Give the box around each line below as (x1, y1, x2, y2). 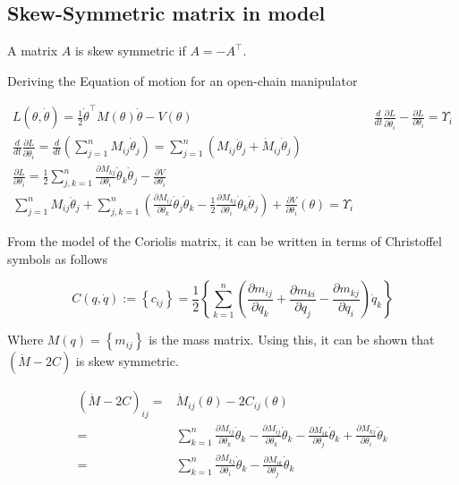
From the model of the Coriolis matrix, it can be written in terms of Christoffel (7, 231, 442, 250)
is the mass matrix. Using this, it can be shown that (149, 330, 435, 349)
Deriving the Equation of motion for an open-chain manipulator (7, 71, 358, 89)
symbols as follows (7, 249, 107, 268)
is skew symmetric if (74, 41, 186, 60)
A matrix (7, 41, 58, 60)
